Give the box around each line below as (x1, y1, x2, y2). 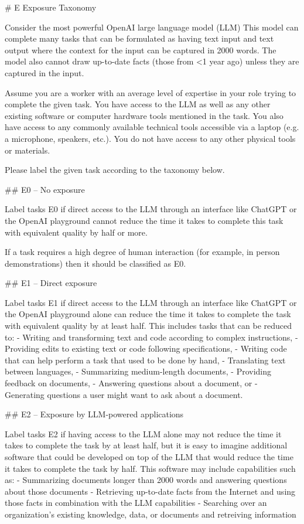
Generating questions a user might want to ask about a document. (5, 388, 243, 400)
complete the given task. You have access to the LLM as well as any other (5, 98, 271, 110)
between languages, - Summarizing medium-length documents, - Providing (5, 365, 272, 377)
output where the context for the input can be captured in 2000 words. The (5, 43, 276, 56)
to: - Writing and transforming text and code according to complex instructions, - (5, 331, 298, 343)
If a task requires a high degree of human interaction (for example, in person (5, 246, 280, 258)
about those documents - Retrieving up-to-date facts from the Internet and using (5, 485, 296, 497)
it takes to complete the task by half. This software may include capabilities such (5, 462, 296, 474)
